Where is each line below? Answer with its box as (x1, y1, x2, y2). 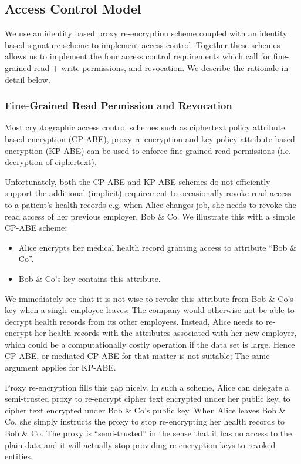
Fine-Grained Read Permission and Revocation (5, 98, 232, 113)
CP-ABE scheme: (5, 221, 67, 234)
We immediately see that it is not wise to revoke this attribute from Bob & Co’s (5, 292, 293, 304)
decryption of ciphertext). (5, 156, 97, 168)
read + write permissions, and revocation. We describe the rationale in (33, 61, 289, 73)
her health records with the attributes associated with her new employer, (34, 327, 297, 339)
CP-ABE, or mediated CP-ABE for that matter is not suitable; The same (5, 349, 270, 362)
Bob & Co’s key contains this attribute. (18, 272, 161, 284)
